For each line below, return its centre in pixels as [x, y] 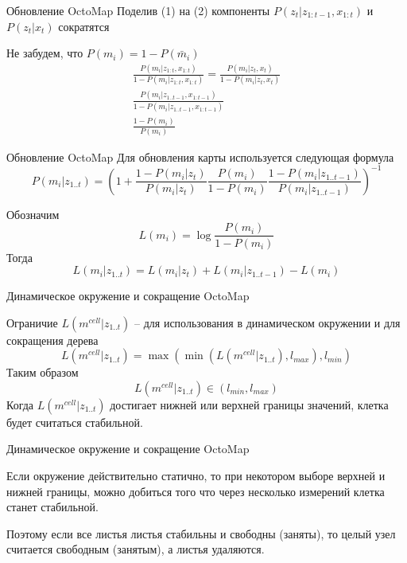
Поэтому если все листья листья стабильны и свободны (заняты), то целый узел [201, 533]
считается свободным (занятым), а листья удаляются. [136, 549]
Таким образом [43, 372]
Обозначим [33, 214]
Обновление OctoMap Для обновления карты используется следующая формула [200, 156]
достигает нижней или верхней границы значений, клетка [249, 404]
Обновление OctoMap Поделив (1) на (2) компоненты [138, 10]
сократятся [84, 26]
